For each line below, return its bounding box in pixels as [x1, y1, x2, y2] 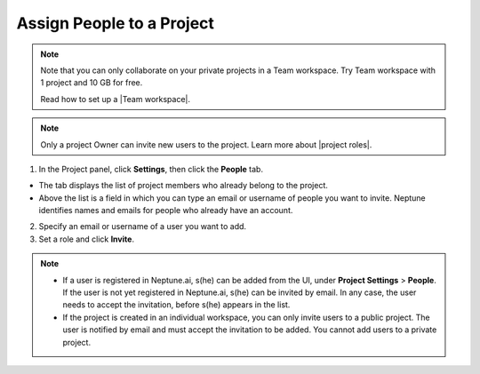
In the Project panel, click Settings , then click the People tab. [38, 163, 264, 174]
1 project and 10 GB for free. [40, 77, 143, 88]
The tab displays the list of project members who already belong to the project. [38, 180, 329, 191]
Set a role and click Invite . [38, 234, 135, 244]
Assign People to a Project [16, 13, 215, 33]
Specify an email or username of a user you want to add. [38, 221, 247, 232]
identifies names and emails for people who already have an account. [38, 205, 293, 216]
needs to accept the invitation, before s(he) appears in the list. [62, 299, 291, 310]
